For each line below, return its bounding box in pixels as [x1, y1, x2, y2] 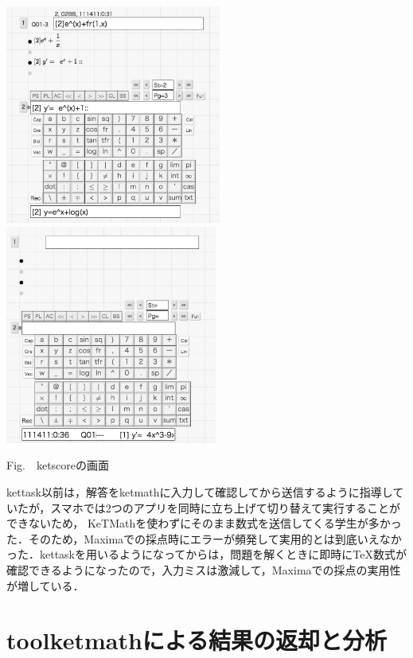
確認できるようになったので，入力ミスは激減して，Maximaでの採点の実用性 [6, 562, 401, 578]
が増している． [6, 577, 84, 594]
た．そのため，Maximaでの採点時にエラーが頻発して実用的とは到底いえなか [6, 530, 402, 547]
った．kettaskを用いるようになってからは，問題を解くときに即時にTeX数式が [6, 546, 407, 563]
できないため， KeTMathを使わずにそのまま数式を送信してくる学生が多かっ [6, 515, 402, 531]
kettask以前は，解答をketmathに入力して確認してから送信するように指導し [6, 484, 393, 500]
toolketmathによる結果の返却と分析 [6, 624, 387, 656]
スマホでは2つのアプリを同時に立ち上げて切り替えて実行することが [50, 499, 401, 516]
